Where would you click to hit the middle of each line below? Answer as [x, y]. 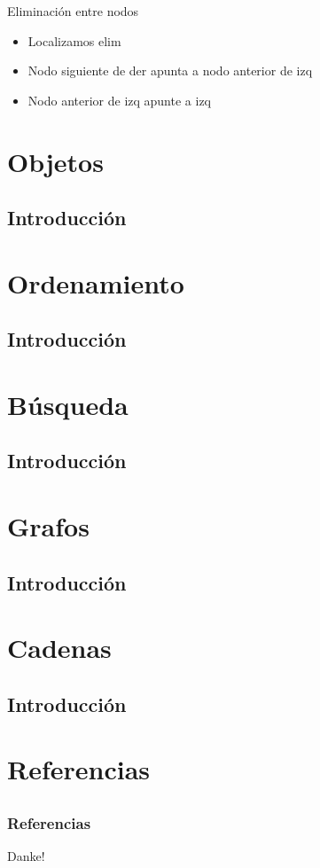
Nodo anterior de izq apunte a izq [119, 100]
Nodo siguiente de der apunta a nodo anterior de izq [170, 70]
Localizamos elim [74, 40]
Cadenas [59, 648]
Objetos [55, 161]
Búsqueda [68, 404]
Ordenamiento [96, 282]
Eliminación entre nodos [73, 11]
